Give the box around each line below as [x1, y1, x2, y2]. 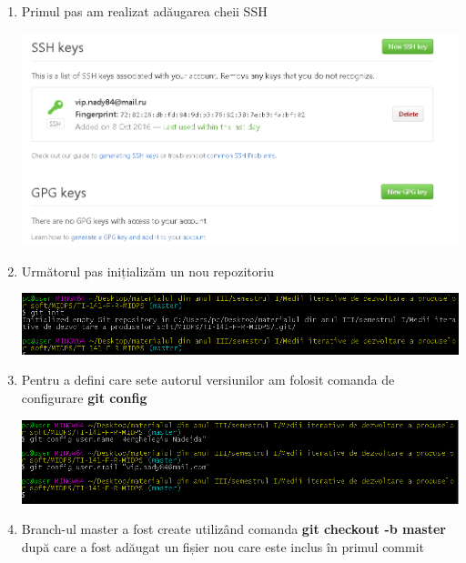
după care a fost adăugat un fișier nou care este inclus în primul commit [21, 538, 425, 557]
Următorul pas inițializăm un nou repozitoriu [21, 261, 274, 280]
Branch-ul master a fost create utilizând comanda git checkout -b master [21, 519, 446, 538]
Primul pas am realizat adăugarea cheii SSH [21, 2, 268, 20]
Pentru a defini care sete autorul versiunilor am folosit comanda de [21, 370, 395, 389]
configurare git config [21, 387, 147, 407]
